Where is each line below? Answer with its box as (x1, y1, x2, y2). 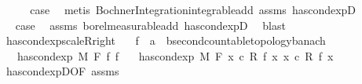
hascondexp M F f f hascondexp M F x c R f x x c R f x (16, 47, 334, 64)
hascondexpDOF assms (5, 63, 119, 79)
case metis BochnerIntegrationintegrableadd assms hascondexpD (30, 2, 357, 17)
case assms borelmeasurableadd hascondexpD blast (15, 16, 286, 33)
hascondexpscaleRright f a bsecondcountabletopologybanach (5, 32, 326, 49)
